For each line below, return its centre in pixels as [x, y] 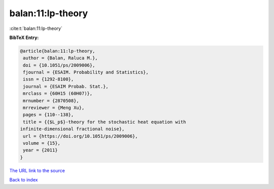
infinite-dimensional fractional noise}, [72, 129]
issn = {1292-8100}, [48, 79]
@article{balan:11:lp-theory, [58, 51]
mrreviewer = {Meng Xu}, [54, 108]
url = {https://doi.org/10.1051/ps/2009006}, [80, 136]
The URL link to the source [37, 170]
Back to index [24, 180]
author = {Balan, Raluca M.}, [61, 58]
